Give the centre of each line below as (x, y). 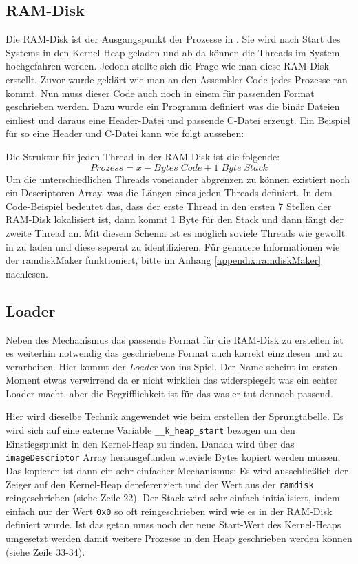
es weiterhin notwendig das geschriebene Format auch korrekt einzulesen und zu (174, 353)
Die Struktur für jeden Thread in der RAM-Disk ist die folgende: (143, 156)
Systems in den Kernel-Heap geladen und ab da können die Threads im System (173, 52)
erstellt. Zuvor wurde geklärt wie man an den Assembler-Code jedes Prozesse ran (177, 79)
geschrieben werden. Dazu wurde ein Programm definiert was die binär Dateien (173, 106)
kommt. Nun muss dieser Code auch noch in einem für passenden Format (160, 93)
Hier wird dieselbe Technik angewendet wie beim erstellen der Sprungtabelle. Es (175, 416)
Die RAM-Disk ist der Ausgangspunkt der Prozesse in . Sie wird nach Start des (173, 39)
